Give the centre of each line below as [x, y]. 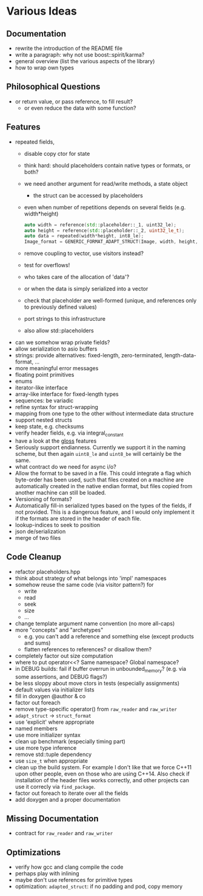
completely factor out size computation [64, 656]
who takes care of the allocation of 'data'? [77, 277]
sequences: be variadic [44, 401]
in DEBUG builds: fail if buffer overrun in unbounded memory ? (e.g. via [101, 669]
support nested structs [44, 420]
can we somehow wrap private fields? [62, 343]
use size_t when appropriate [51, 761]
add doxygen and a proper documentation [68, 799]
